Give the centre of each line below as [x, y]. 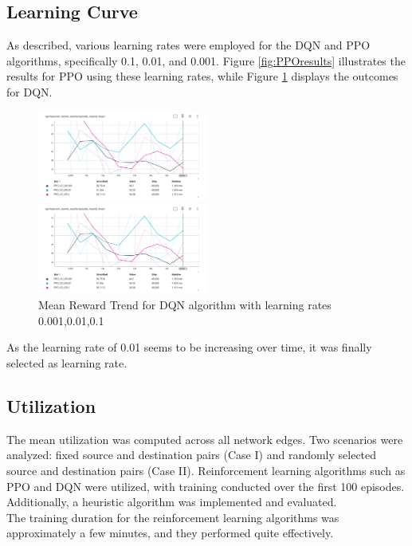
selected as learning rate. [67, 362]
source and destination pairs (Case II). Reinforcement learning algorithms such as [206, 470]
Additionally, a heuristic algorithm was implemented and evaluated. [172, 502]
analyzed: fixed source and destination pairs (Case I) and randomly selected [192, 455]
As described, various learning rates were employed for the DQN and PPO [188, 45]
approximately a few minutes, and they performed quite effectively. [170, 533]
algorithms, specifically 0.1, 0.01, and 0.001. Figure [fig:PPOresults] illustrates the [206, 60]
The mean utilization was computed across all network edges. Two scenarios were [205, 439]
